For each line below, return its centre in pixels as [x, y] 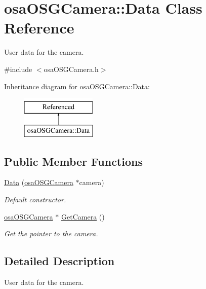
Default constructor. [35, 200]
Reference [39, 28]
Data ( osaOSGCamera [39, 182]
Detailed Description [59, 261]
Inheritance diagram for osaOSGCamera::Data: [77, 86]
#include [18, 69]
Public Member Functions [73, 161]
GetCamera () [83, 216]
